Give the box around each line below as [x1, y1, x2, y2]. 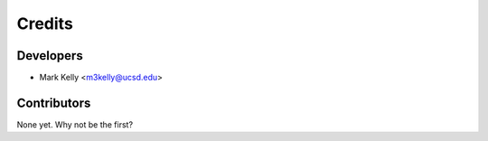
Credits [16, 14, 74, 33]
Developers [16, 48, 83, 63]
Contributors [16, 95, 91, 110]
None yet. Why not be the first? [16, 118, 134, 130]
